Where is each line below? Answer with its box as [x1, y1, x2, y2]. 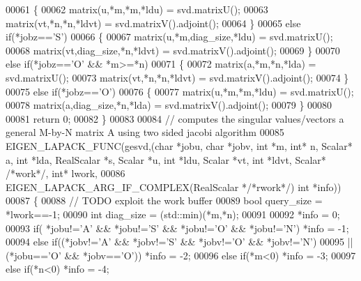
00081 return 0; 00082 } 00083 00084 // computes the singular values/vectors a [6, 111, 344, 126]
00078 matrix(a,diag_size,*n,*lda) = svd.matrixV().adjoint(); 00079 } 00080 [6, 98, 332, 112]
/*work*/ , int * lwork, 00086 [6, 166, 125, 181]
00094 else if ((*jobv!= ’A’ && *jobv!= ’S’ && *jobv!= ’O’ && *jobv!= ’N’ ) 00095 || [6, 234, 353, 249]
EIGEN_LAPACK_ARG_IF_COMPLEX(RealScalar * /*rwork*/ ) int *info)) [6, 179, 341, 194]
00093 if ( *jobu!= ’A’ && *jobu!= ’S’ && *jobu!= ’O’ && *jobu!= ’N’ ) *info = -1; [6, 220, 349, 235]
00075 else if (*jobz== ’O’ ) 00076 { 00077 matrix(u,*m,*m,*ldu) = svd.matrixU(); [6, 84, 354, 98]
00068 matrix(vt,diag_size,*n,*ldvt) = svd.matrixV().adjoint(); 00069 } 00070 [6, 43, 340, 57]
